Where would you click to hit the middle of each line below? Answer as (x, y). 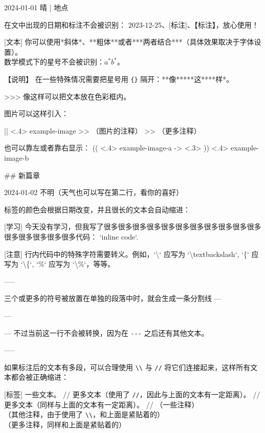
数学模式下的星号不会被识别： (54, 62)
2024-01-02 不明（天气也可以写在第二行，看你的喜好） (94, 192)
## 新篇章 (22, 175)
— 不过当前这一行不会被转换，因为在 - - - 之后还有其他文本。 (106, 332)
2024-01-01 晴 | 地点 (36, 7)
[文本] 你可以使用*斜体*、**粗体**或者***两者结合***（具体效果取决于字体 (129, 42)
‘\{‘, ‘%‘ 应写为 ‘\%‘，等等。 (68, 264)
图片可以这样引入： (36, 113)
